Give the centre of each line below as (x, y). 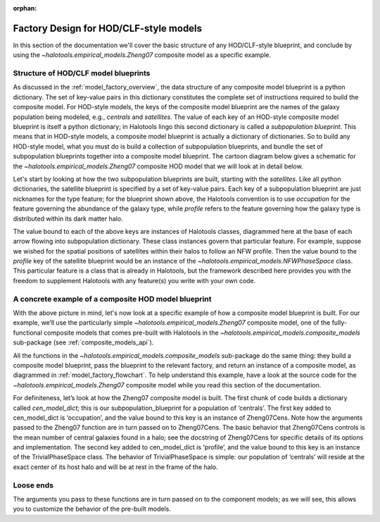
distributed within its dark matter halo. (68, 218)
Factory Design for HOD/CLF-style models (108, 28)
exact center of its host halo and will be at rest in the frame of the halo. (115, 467)
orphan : (25, 8)
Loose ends (33, 485)
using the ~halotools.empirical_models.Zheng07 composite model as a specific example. (142, 55)
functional (27, 333)
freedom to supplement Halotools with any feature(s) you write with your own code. (134, 280)
